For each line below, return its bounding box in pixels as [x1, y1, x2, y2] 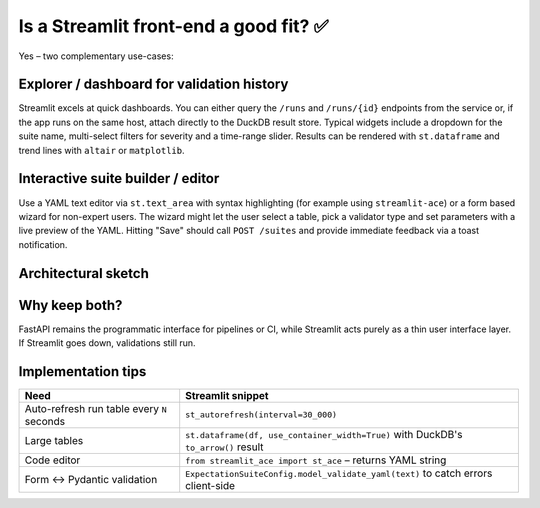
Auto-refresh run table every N [24, 401, 167, 415]
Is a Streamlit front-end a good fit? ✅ [18, 15, 329, 37]
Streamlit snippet [185, 388, 269, 402]
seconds [24, 414, 65, 428]
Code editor [24, 453, 81, 467]
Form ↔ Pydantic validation [24, 472, 158, 486]
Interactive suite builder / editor [18, 170, 220, 187]
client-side [185, 478, 235, 492]
